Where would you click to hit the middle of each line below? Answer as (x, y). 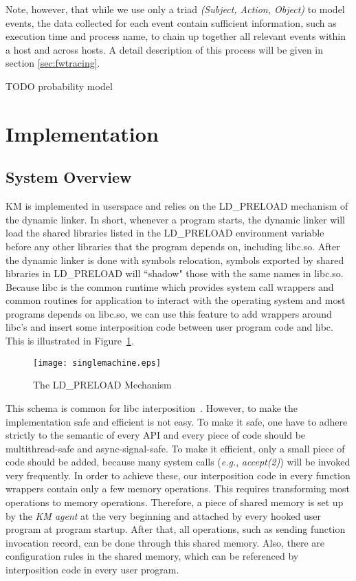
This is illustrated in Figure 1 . (70, 341)
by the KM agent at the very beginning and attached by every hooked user (163, 515)
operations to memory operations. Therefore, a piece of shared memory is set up (175, 502)
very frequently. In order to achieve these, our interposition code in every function (178, 475)
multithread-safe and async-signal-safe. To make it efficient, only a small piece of (175, 448)
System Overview (69, 177)
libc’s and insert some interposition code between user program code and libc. (169, 327)
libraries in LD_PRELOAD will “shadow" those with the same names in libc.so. (175, 273)
